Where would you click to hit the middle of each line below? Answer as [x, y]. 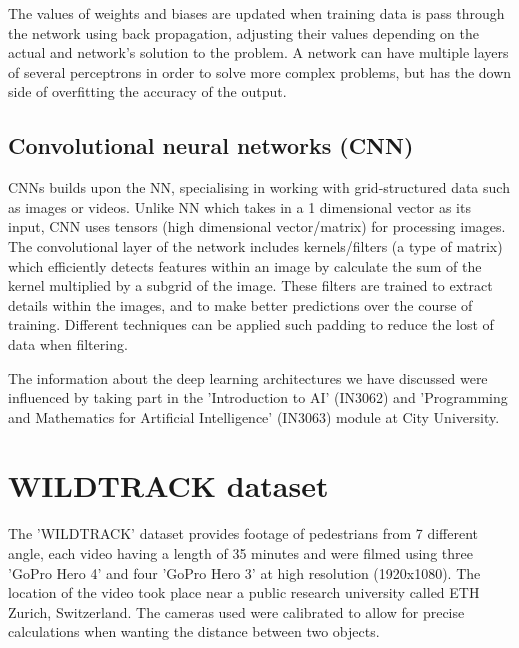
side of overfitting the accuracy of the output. [147, 91]
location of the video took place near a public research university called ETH [244, 592]
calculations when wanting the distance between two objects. [194, 631]
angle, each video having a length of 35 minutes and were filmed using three [240, 553]
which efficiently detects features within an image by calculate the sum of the [245, 265]
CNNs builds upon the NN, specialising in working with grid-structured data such [259, 187]
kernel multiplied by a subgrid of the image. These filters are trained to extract [250, 285]
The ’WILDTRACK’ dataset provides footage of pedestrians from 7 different [243, 533]
